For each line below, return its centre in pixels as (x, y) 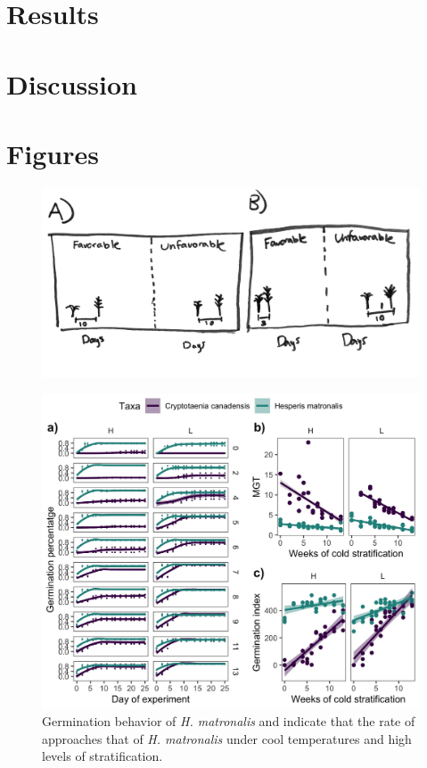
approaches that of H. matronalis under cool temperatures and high (227, 738)
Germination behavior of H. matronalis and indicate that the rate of (229, 721)
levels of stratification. (103, 756)
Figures (53, 153)
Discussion (72, 83)
